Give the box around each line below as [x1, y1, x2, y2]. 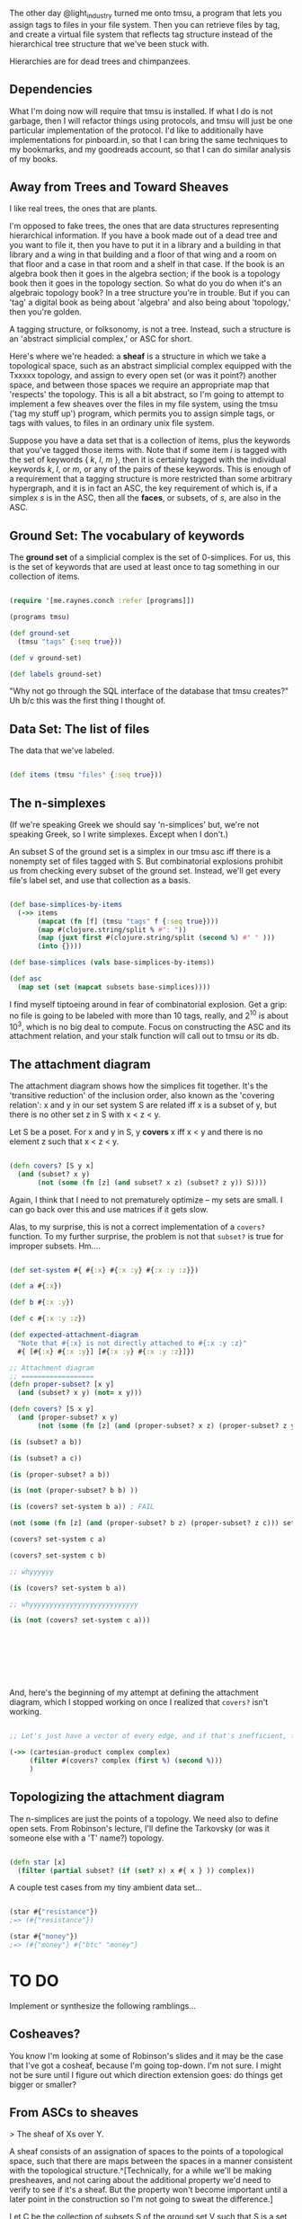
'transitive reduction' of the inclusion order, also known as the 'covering [9, 1089, 275, 1100]
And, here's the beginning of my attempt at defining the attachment [9, 1687, 259, 1698]
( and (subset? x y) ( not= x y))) [17, 1389, 143, 1398]
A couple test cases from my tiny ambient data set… [9, 1882, 202, 1893]
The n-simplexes [9, 795, 106, 811]
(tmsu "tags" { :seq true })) [17, 637, 123, 646]
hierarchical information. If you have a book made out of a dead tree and [9, 230, 278, 241]
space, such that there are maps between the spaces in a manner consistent [9, 2156, 293, 2167]
